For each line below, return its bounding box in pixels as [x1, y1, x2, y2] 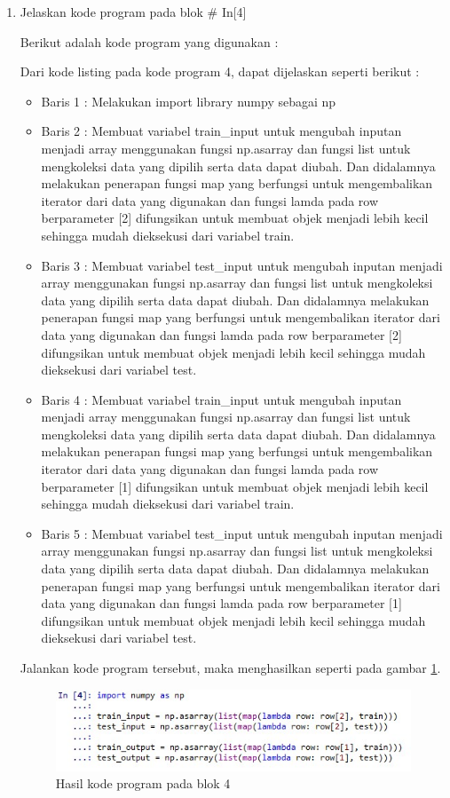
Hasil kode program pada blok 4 [55, 774, 231, 793]
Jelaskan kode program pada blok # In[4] [20, 3, 247, 20]
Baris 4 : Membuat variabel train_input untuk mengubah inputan [41, 390, 402, 408]
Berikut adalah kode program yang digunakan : [20, 32, 279, 51]
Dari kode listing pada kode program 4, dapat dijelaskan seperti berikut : [20, 62, 420, 81]
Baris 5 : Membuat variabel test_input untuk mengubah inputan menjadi [41, 524, 443, 542]
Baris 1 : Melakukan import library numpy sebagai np [41, 91, 336, 110]
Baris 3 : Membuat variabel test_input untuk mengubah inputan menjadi [41, 256, 443, 274]
